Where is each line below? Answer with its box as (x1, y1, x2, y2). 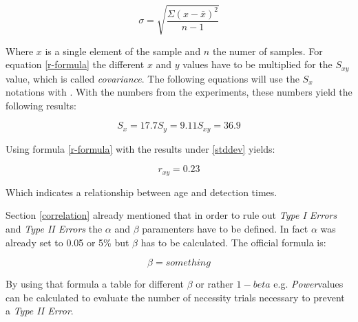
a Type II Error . (6, 303, 74, 318)
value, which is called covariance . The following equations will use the (6, 71, 299, 85)
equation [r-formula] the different (6, 57, 145, 72)
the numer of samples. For (212, 43, 323, 58)
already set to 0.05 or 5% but (6, 235, 129, 249)
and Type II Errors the (6, 222, 103, 236)
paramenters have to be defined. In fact (142, 222, 308, 236)
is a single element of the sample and (45, 43, 201, 58)
